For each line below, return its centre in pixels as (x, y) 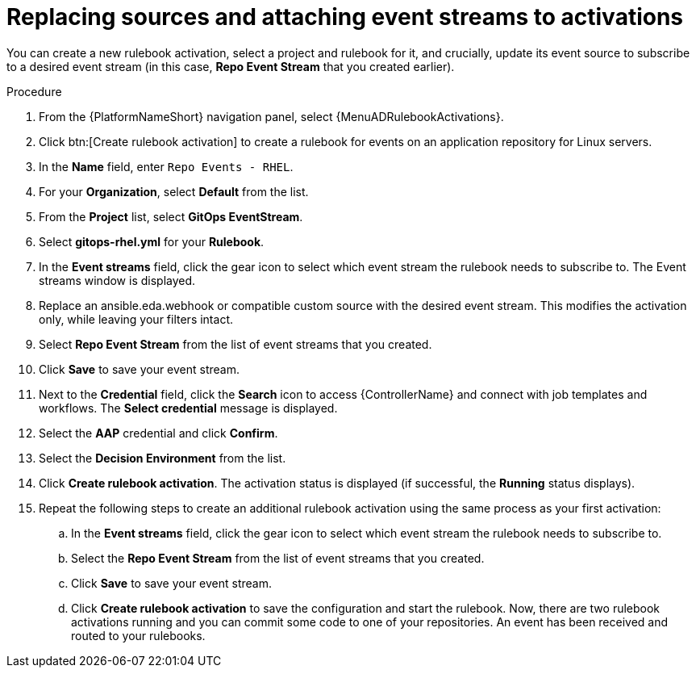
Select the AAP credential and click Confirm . (158, 433)
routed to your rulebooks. (138, 635)
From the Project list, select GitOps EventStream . (171, 216)
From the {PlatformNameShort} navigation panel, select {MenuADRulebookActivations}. (271, 116)
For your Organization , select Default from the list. (174, 191)
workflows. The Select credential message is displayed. (188, 408)
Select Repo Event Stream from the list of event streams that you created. (235, 344)
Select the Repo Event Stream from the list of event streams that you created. (278, 558)
